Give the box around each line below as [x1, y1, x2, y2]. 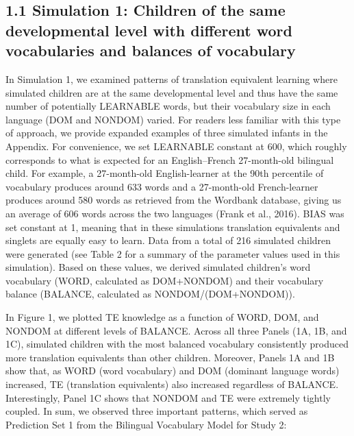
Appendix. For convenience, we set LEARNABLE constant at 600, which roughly [5, 138, 347, 153]
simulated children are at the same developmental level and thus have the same [5, 85, 338, 99]
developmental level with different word [5, 19, 292, 40]
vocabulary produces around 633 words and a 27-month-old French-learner [5, 179, 318, 193]
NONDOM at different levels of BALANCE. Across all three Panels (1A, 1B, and [5, 323, 347, 337]
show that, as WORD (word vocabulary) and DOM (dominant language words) [5, 363, 340, 378]
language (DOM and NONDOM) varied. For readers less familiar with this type [5, 112, 341, 126]
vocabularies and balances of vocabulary [5, 40, 296, 61]
